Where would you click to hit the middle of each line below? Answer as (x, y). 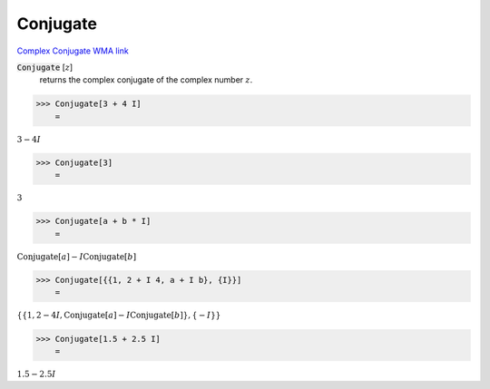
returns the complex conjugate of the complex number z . (146, 80)
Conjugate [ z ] (45, 67)
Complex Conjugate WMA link (73, 51)
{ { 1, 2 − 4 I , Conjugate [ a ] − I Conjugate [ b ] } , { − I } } (119, 316)
